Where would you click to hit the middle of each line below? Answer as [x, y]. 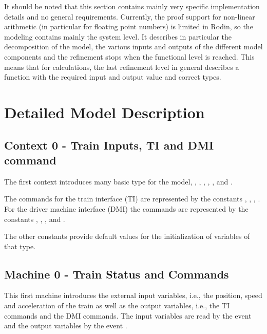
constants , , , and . [35, 219]
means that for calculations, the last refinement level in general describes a [122, 67]
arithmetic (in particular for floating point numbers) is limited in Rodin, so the [129, 26]
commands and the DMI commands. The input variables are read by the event [128, 315]
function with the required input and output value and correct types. [113, 77]
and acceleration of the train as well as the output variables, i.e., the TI [117, 305]
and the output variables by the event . [66, 326]
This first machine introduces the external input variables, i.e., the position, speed [133, 295]
